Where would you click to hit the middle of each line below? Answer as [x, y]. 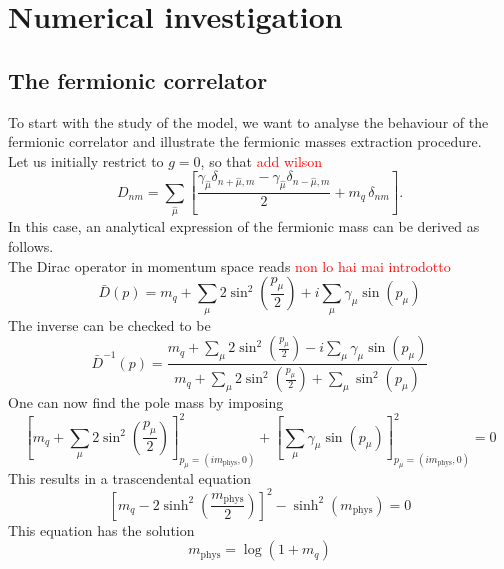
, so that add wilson [261, 160]
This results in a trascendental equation [130, 477]
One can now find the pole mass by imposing [146, 402]
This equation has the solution [101, 529]
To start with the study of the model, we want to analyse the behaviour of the [248, 121]
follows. [31, 246]
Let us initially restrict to [86, 160]
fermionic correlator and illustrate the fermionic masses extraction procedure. [245, 141]
